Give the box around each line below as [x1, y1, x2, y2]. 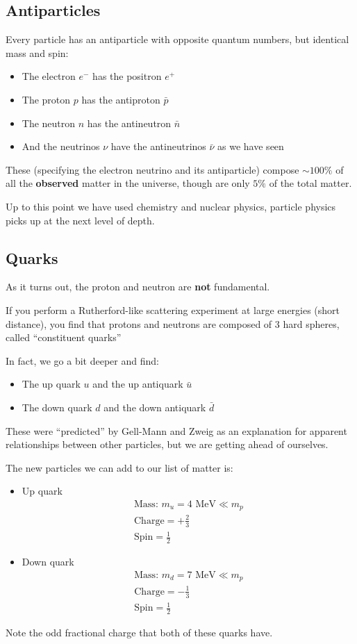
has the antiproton [81, 92, 160, 106]
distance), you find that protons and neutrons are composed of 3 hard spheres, [6, 316, 340, 331]
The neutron [22, 115, 76, 130]
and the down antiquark [103, 399, 206, 414]
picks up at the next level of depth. [6, 213, 155, 227]
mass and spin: [6, 45, 69, 60]
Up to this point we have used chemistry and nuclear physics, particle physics [6, 199, 336, 213]
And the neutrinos [22, 139, 100, 154]
